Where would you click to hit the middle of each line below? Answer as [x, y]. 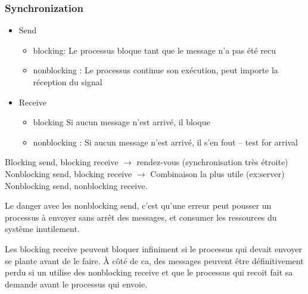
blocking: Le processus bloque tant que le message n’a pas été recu [155, 50]
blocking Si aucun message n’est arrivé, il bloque [122, 122]
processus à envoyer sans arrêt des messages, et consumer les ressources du [141, 217]
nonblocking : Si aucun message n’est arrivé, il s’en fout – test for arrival [165, 142]
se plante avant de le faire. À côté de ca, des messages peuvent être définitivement [154, 260]
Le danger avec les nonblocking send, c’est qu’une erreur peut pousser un [138, 205]
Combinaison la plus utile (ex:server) [217, 173]
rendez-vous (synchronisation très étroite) [212, 162]
